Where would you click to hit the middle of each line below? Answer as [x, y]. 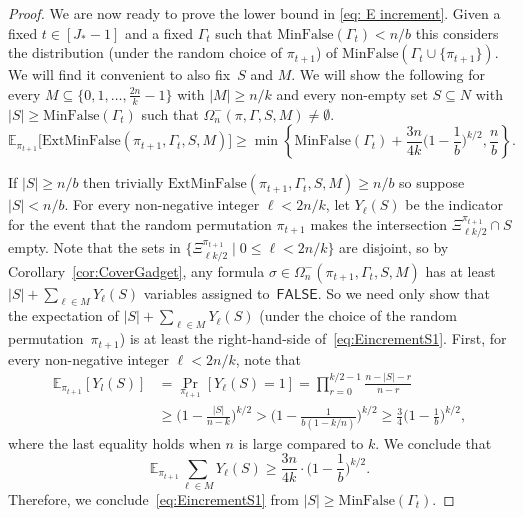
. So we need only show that [403, 292]
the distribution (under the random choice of [145, 52]
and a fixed [158, 32]
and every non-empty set [352, 93]
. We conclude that [433, 442]
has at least [460, 270]
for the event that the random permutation [140, 223]
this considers [457, 32]
